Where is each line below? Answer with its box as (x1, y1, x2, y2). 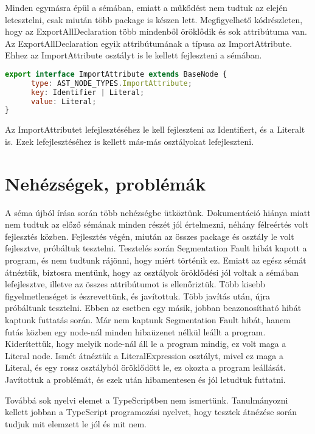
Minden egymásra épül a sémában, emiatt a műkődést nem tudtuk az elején (5, 1, 288, 13)
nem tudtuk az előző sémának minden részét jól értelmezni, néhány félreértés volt (5, 218, 308, 231)
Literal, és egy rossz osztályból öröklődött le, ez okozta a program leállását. (5, 361, 286, 374)
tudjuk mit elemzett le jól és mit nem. (5, 417, 147, 430)
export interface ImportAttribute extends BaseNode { (5, 69, 227, 79)
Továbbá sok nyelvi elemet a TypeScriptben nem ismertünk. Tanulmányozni (5, 393, 288, 406)
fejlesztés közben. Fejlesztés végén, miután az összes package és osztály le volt (5, 229, 294, 242)
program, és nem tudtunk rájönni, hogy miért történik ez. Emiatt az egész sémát (5, 254, 306, 267)
